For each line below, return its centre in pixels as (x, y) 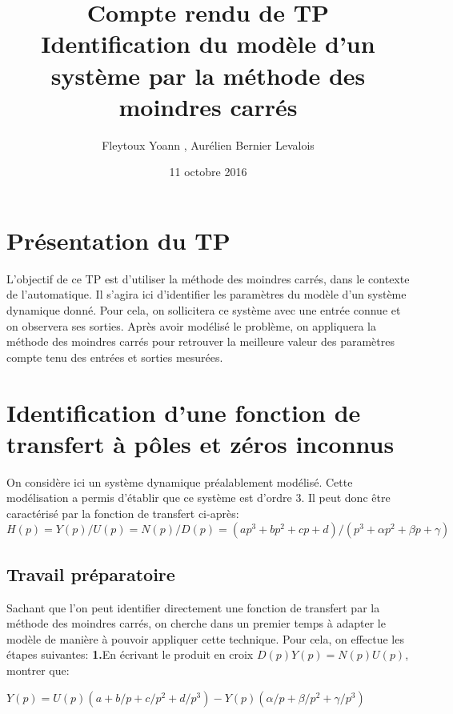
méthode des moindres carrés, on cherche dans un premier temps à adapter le (196, 623)
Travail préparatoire (91, 574)
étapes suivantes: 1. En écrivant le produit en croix (130, 654)
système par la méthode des (208, 75)
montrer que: (38, 670)
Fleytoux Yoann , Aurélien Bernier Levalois (208, 144)
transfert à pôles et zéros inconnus (200, 443)
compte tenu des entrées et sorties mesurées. (115, 357)
